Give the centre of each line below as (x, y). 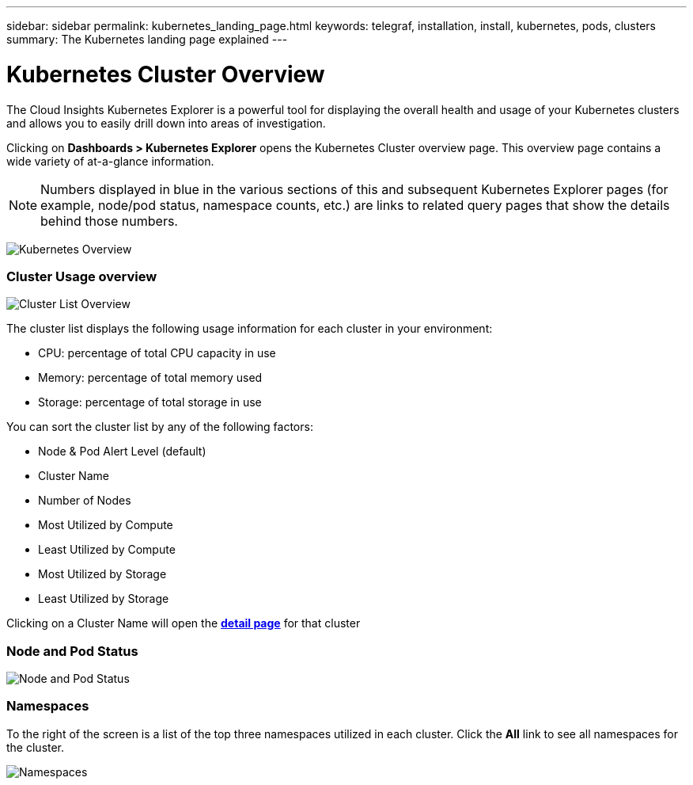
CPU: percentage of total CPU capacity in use (157, 353)
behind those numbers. (109, 221)
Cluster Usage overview (82, 276)
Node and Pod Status (72, 651)
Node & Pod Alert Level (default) (122, 452)
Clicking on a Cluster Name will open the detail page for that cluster (184, 623)
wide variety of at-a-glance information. (110, 161)
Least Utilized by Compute (107, 550)
